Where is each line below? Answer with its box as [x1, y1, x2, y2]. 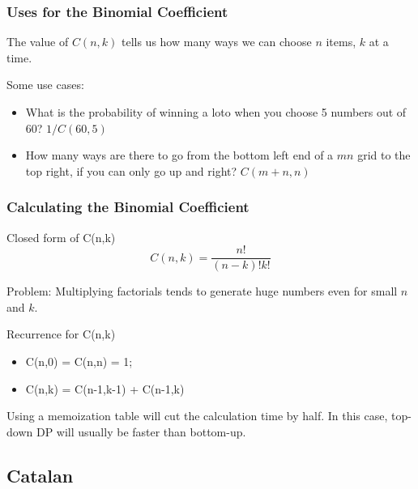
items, [326, 33, 356, 50]
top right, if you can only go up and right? [25, 162, 237, 179]
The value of [6, 33, 69, 50]
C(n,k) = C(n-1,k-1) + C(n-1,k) [25, 380, 185, 397]
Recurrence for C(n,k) [6, 325, 116, 342]
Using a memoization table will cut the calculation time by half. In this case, [6, 407, 388, 424]
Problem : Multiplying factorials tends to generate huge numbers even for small [6, 283, 398, 300]
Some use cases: [6, 76, 84, 93]
